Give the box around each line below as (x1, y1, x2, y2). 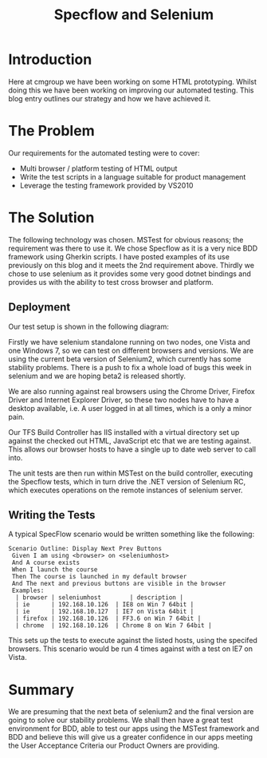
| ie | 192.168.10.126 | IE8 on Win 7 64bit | (15, 601, 194, 609)
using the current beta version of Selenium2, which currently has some (8, 353, 241, 364)
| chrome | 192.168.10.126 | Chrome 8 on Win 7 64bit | (15, 622, 213, 630)
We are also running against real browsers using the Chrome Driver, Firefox (8, 386, 255, 396)
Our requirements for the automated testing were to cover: (8, 148, 201, 157)
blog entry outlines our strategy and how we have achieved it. (8, 93, 211, 103)
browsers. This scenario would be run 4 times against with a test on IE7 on (8, 644, 253, 653)
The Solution (8, 209, 95, 227)
